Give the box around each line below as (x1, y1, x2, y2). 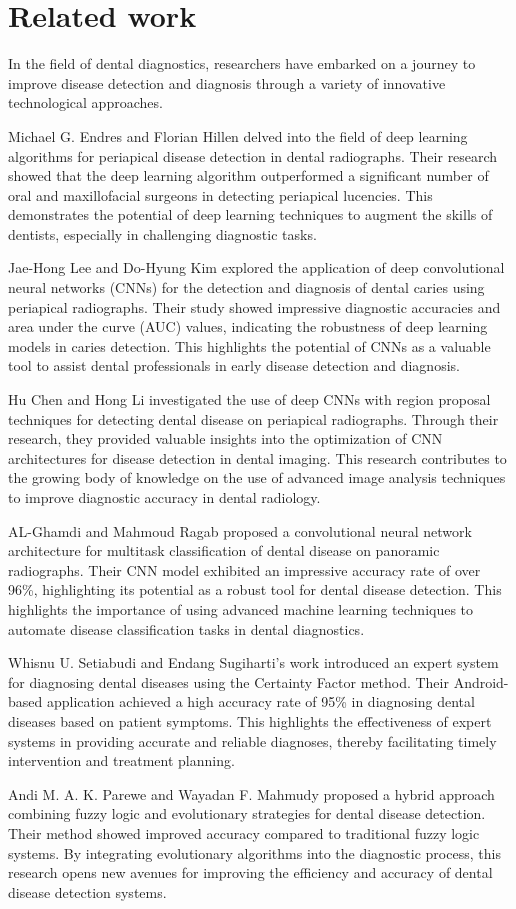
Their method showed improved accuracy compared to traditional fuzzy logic (8, 822, 480, 843)
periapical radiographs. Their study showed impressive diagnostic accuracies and (8, 296, 501, 317)
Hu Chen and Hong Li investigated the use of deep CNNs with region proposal (8, 389, 491, 410)
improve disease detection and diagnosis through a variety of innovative (8, 72, 446, 93)
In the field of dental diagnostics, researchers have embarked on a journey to (8, 53, 476, 74)
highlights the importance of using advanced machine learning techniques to (8, 598, 474, 619)
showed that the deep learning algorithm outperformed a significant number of (8, 165, 489, 186)
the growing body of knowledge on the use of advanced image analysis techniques (8, 467, 506, 488)
